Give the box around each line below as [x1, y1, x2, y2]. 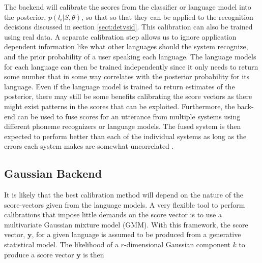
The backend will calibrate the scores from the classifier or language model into [4, 2, 251, 12]
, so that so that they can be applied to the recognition [81, 11, 253, 22]
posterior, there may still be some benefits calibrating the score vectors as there [4, 91, 252, 102]
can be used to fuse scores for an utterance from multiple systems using [17, 111, 241, 121]
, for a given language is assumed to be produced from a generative [32, 229, 241, 240]
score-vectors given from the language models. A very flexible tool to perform [4, 199, 245, 210]
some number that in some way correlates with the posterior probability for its [4, 71, 250, 82]
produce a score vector [4, 249, 74, 259]
